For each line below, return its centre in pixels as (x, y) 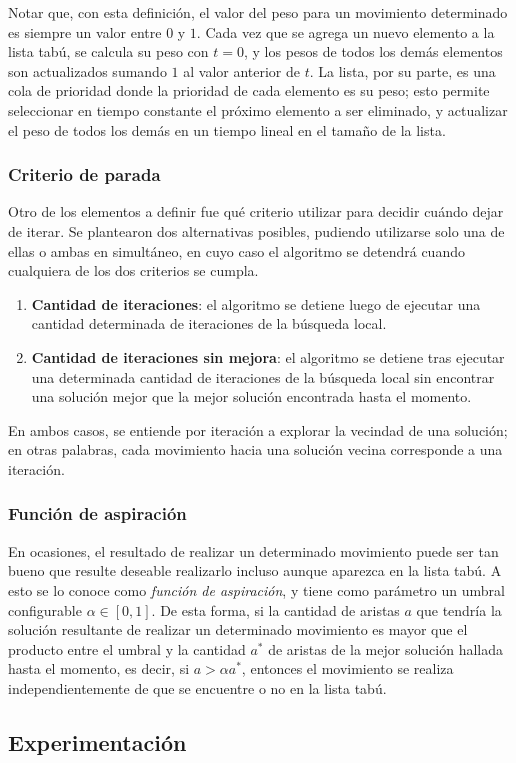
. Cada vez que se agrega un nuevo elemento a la (345, 31)
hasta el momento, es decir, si (99, 668)
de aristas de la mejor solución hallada (385, 648)
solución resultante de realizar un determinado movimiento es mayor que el (238, 629)
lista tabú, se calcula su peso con (108, 51)
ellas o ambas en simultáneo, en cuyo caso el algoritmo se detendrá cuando (236, 250)
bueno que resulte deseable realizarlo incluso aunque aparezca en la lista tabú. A (255, 570)
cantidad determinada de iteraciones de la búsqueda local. (209, 323)
